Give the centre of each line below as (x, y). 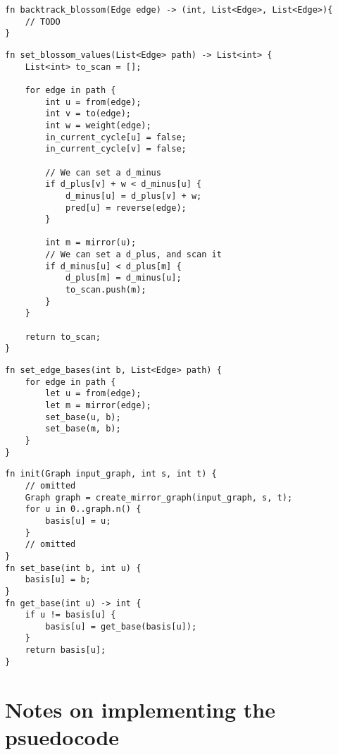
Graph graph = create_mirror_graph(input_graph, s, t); (159, 497)
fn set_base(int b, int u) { (73, 568)
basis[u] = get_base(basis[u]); (121, 626)
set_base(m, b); (83, 429)
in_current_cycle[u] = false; (116, 137)
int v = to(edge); (88, 114)
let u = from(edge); (93, 394)
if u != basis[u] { (70, 615)
